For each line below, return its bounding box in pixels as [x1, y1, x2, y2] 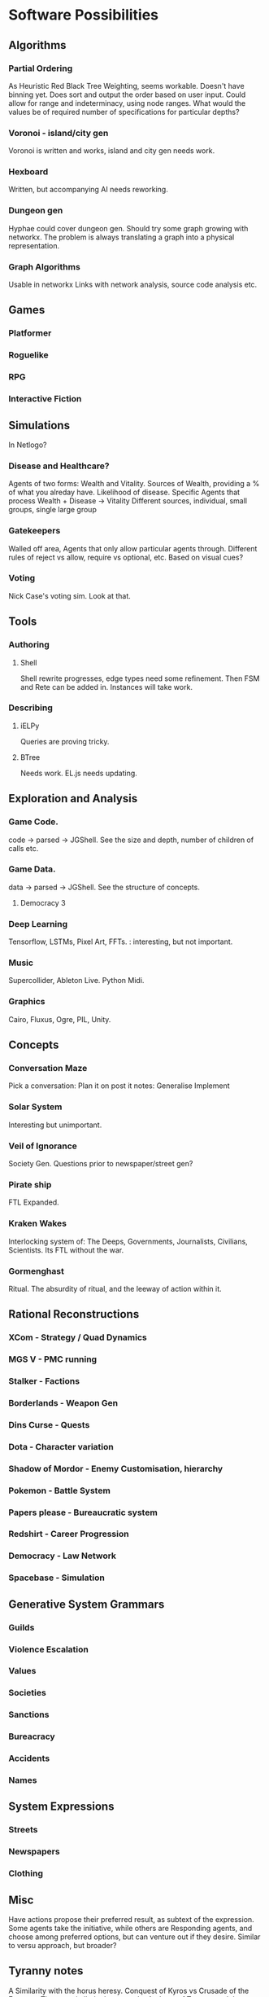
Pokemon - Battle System [8, 1485, 111, 1496]
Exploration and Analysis [8, 792, 138, 805]
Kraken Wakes [8, 1218, 67, 1229]
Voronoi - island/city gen [8, 127, 109, 138]
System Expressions [8, 1800, 115, 1814]
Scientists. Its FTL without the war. [8, 1244, 124, 1255]
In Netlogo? [8, 440, 47, 450]
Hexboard [8, 166, 49, 178]
